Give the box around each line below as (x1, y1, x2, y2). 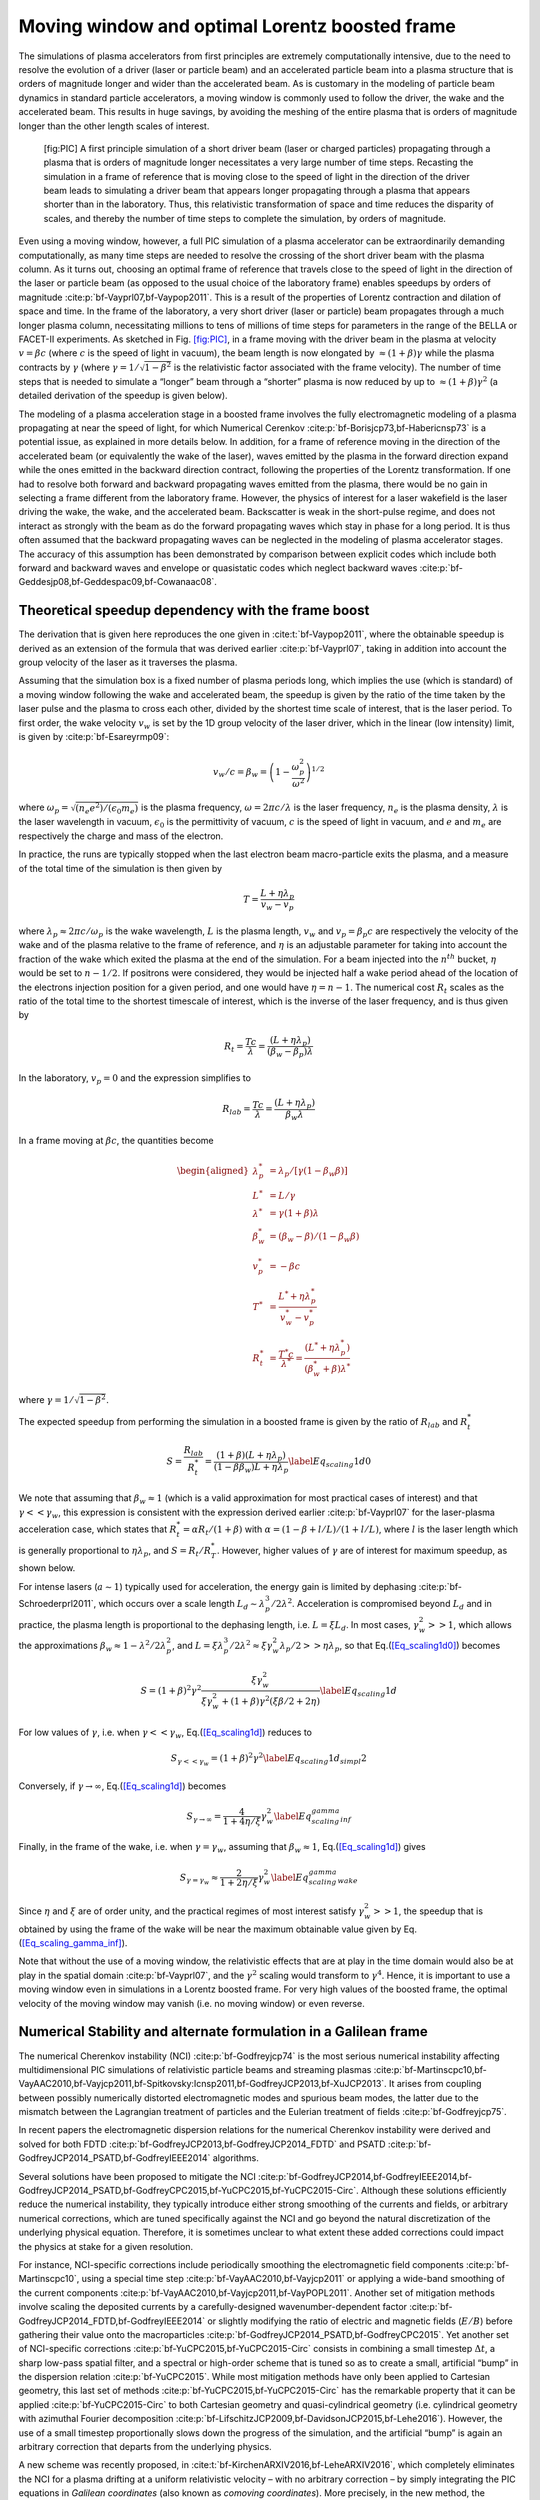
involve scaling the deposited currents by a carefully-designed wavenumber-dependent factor (18, 2301, 408, 2313)
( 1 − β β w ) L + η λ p (213, 1461, 289, 1475)
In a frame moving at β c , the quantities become (18, 1135, 214, 1147)
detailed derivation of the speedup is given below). (18, 390, 229, 402)
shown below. (18, 1562, 76, 1574)
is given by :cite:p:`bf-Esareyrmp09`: (18, 730, 170, 742)
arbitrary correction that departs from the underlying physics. (18, 2441, 272, 2453)
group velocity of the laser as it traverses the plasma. (18, 656, 238, 668)
